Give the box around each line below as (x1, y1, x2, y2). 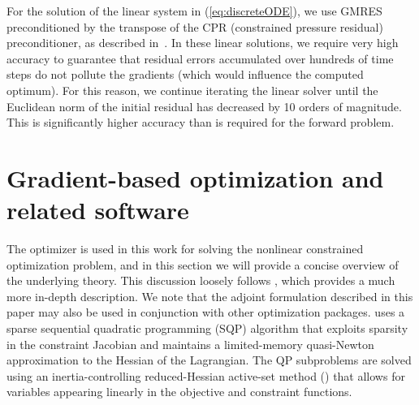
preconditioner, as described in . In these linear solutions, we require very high (6, 34, 399, 51)
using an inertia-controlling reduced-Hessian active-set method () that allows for (6, 367, 405, 384)
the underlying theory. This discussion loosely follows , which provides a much (6, 272, 395, 289)
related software (6, 193, 189, 226)
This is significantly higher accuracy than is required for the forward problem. (6, 114, 395, 131)
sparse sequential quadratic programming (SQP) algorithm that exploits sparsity (6, 320, 408, 337)
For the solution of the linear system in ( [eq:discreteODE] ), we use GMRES (6, 2, 382, 19)
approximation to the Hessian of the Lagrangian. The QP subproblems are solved (6, 351, 412, 368)
